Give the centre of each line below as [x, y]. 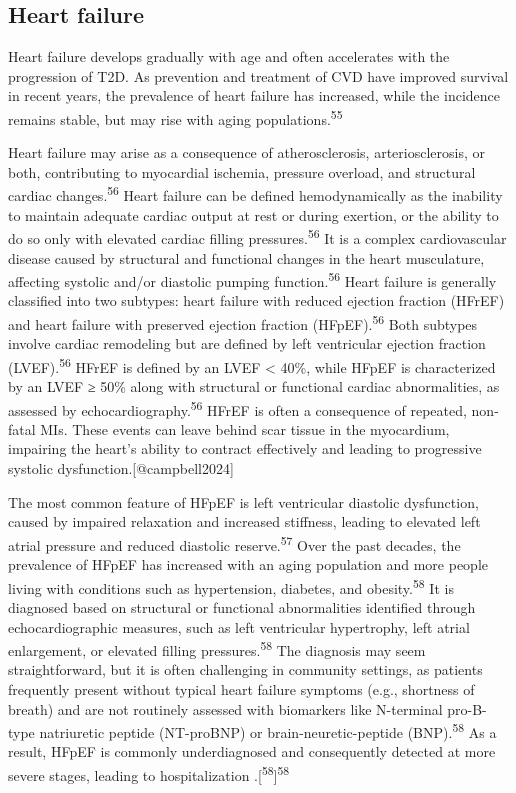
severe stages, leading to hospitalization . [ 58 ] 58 [149, 773]
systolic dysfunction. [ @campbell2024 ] [121, 468]
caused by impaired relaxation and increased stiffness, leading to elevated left [244, 521]
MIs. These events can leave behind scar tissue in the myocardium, [245, 428]
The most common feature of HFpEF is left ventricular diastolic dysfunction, [243, 501]
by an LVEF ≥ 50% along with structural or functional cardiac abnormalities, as [254, 386]
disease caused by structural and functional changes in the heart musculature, [246, 257]
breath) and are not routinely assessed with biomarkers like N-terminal [225, 708]
